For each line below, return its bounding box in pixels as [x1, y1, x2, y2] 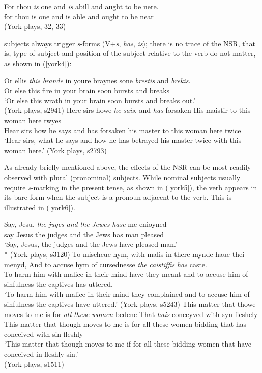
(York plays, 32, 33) [4, 21, 66, 32]
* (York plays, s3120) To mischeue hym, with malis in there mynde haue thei [4, 249, 245, 260]
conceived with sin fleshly [4, 328, 83, 339]
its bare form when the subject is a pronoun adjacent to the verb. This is [4, 192, 232, 203]
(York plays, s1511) [4, 358, 65, 369]
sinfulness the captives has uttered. [4, 278, 113, 289]
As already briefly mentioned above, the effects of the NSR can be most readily [4, 162, 251, 173]
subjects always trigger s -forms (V [4, 38, 110, 48]
